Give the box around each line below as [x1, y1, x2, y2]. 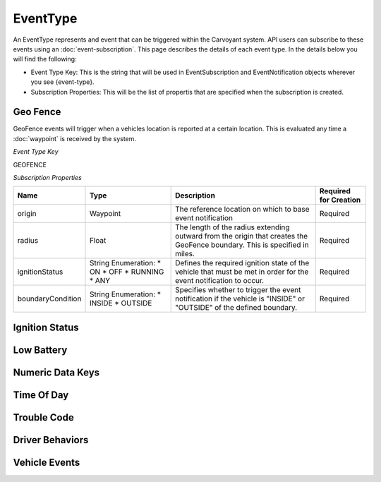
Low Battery [13, 344, 68, 356]
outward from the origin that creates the [175, 231, 308, 241]
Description [175, 191, 215, 200]
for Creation [319, 195, 361, 205]
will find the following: [13, 55, 77, 64]
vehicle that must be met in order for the [175, 267, 309, 277]
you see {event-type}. [30, 78, 95, 86]
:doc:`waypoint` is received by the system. [13, 134, 137, 143]
